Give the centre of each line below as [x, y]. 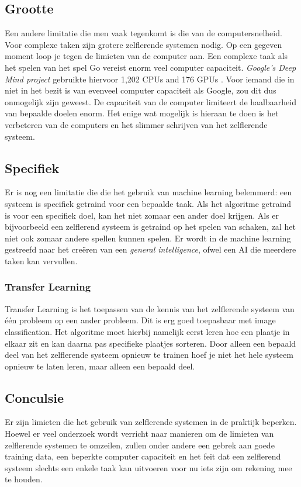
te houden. [24, 479]
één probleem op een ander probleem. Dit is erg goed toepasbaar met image [140, 320]
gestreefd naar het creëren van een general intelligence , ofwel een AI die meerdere [150, 249]
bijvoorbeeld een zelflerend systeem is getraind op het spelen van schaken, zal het [150, 227]
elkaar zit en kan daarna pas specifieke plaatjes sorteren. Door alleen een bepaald [150, 343]
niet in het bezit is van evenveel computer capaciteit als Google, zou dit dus [141, 90]
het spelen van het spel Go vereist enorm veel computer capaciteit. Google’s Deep [150, 67]
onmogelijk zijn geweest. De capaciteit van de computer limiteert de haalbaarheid [150, 101]
